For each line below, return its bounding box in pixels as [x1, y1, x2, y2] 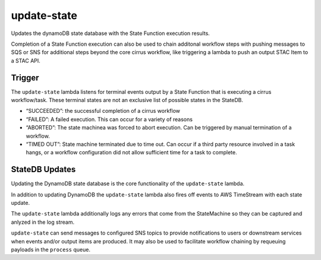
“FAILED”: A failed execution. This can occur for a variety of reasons [26, 116, 193, 123]
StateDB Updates [11, 164, 76, 175]
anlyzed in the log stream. [11, 218, 74, 226]
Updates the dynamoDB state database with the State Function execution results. [11, 30, 210, 37]
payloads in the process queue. [11, 246, 90, 253]
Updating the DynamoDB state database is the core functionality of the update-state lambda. [11, 180, 245, 187]
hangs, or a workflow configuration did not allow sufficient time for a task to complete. [26, 149, 237, 156]
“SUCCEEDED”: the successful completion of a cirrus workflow [26, 107, 181, 115]
